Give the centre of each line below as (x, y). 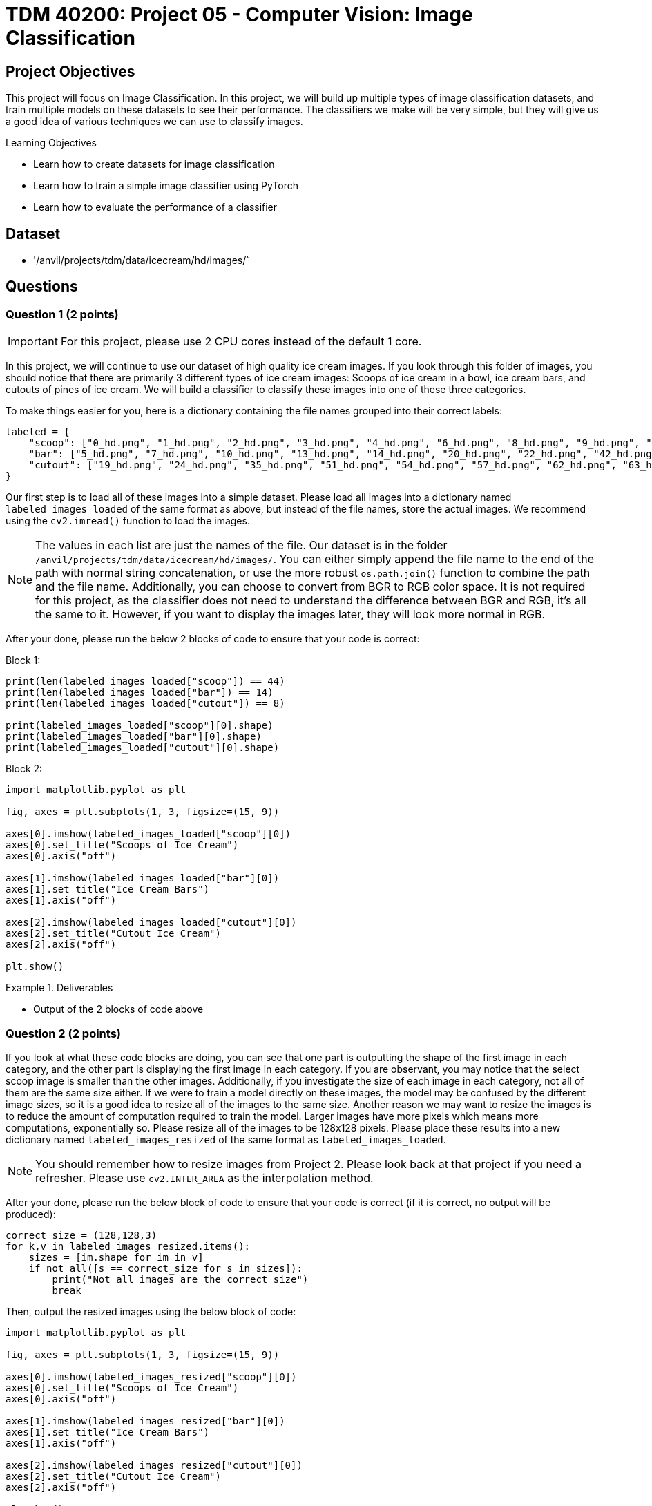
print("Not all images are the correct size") (180, 1279)
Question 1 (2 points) (62, 314)
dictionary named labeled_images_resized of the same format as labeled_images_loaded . (226, 1139)
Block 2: (24, 769)
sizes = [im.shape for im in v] (116, 1257)
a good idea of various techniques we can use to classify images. (154, 122)
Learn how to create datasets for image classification (154, 164)
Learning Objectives (51, 143)
